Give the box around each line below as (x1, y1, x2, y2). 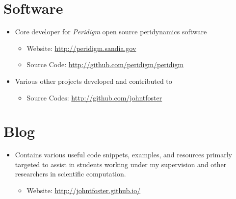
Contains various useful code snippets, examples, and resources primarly (15, 149, 232, 160)
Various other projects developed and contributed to (15, 75, 172, 86)
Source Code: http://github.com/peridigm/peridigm (26, 59, 184, 70)
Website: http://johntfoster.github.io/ (26, 185, 141, 195)
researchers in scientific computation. (15, 169, 126, 179)
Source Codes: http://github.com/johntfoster (26, 92, 162, 102)
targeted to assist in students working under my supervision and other (15, 159, 227, 169)
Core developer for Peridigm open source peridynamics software (15, 26, 207, 37)
